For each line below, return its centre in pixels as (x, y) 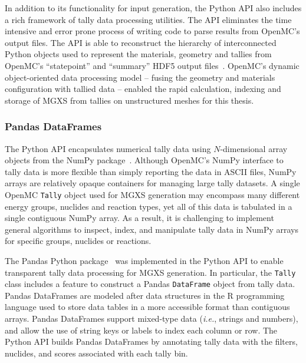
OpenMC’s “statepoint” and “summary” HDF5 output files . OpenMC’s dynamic (152, 65)
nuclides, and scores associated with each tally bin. (96, 353)
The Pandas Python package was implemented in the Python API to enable (144, 260)
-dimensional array (254, 148)
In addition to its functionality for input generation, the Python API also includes (153, 8)
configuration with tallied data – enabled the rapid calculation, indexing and (143, 89)
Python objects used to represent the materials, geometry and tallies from (138, 54)
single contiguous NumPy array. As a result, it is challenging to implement (139, 218)
